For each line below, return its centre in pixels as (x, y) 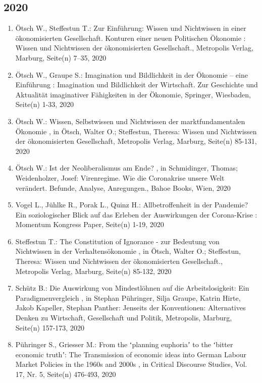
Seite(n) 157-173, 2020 (50, 327)
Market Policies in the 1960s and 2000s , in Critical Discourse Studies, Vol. (131, 364)
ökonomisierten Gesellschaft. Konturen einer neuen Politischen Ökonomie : (130, 38)
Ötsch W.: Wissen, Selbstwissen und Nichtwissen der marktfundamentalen (130, 121)
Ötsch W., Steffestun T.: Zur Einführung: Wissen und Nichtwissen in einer (131, 28)
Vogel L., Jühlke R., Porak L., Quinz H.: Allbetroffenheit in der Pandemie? (132, 205)
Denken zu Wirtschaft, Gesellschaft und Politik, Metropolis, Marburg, (124, 318)
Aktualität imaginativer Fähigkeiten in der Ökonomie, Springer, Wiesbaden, (133, 94)
